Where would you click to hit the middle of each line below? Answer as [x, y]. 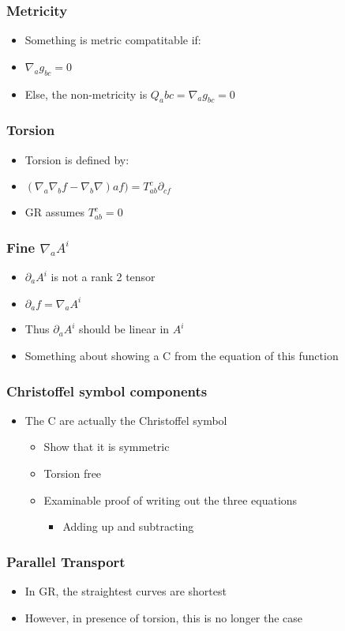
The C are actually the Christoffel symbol [126, 420]
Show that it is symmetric [107, 447]
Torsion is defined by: [77, 159]
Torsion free [73, 473]
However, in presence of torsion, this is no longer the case [164, 617]
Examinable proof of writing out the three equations [171, 500]
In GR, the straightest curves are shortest [126, 591]
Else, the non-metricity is [86, 94]
